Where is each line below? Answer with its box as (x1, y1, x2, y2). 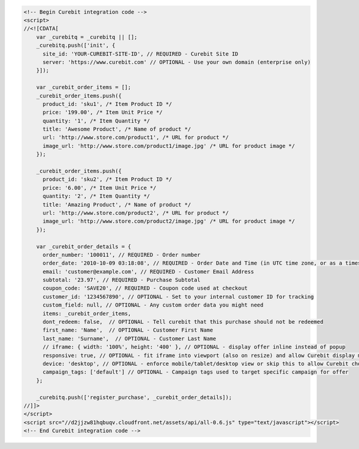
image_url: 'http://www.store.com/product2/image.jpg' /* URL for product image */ (42, 218, 296, 224)
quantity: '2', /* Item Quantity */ (42, 193, 150, 200)
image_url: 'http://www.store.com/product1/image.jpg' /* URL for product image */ (42, 142, 296, 149)
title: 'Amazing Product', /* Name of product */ (42, 201, 191, 208)
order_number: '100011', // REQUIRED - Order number (42, 251, 200, 258)
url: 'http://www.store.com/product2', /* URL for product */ (42, 210, 229, 216)
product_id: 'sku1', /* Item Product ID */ (42, 101, 172, 107)
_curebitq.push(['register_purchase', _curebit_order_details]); (36, 394, 232, 401)
